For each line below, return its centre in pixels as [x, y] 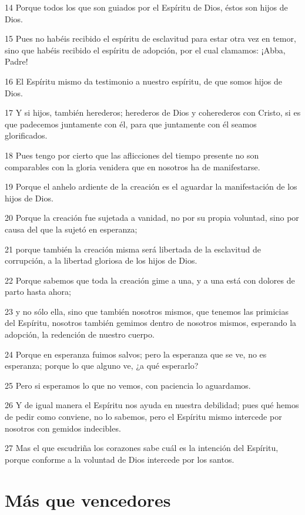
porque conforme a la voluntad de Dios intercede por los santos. [120, 459]
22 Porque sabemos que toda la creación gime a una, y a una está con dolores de [150, 280]
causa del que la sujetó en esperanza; [71, 229]
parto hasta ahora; [38, 292]
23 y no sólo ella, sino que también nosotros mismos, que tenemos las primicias [147, 311]
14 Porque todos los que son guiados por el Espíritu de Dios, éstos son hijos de [146, 7]
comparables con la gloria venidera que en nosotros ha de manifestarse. [133, 166]
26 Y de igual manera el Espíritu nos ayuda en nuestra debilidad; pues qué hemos [152, 405]
